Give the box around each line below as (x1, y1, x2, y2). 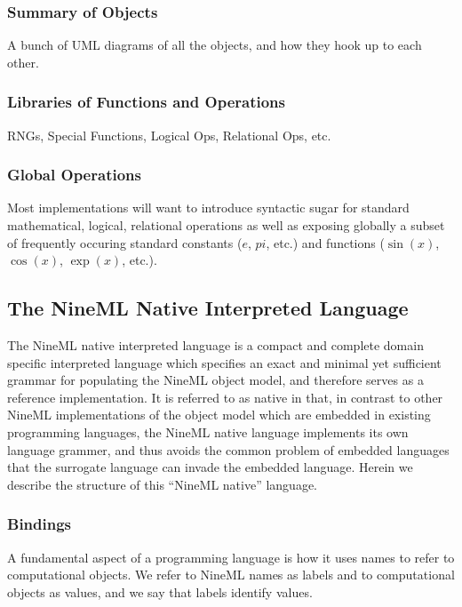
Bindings (7, 513, 72, 535)
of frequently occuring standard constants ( (7, 233, 243, 252)
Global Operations (7, 164, 141, 186)
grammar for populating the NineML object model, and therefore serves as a (7, 371, 424, 389)
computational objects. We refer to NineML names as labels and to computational (7, 565, 455, 584)
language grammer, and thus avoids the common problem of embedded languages (7, 440, 450, 459)
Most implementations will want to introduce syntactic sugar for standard (7, 198, 410, 217)
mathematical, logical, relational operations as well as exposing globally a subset (7, 216, 445, 235)
